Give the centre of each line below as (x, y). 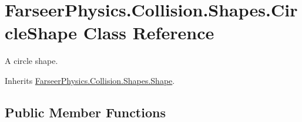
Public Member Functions (85, 112)
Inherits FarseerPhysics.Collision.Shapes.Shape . (90, 80)
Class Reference (149, 33)
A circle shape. (31, 61)
